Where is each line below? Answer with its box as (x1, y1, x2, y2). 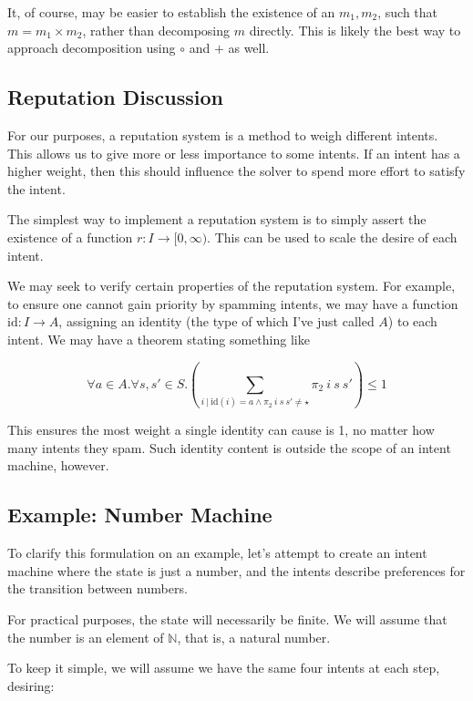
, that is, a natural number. (177, 627, 331, 646)
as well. (228, 38, 270, 57)
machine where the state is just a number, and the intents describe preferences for (7, 561, 466, 580)
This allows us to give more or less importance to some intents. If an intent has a (7, 143, 460, 162)
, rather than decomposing (82, 20, 231, 39)
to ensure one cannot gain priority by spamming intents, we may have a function (7, 294, 458, 313)
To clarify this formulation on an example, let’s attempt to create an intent (7, 543, 427, 562)
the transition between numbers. (7, 579, 188, 598)
